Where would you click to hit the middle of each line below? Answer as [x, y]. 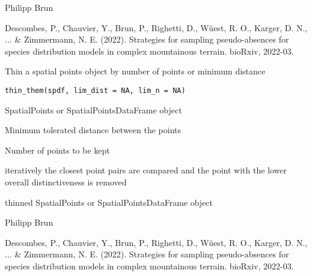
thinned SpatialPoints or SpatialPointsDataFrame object [109, 202]
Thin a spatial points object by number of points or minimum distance [135, 71]
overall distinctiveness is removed [66, 182]
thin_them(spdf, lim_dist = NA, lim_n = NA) [95, 90]
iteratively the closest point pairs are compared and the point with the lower [146, 170]
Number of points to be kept [57, 150]
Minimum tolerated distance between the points [93, 130]
